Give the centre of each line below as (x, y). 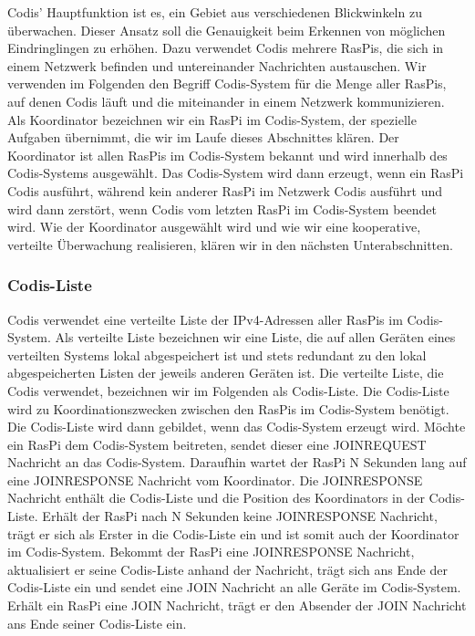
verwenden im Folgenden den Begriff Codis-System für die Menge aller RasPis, (227, 83)
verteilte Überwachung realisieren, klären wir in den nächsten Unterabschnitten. (230, 244)
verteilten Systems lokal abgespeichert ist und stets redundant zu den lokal (217, 354)
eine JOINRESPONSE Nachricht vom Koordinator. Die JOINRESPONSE (215, 480)
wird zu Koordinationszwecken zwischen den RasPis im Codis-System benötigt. (228, 408)
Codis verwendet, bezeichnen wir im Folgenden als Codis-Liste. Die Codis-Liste (228, 390)
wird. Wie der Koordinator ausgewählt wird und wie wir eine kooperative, (214, 227)
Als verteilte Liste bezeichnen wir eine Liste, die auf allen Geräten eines (255, 337)
